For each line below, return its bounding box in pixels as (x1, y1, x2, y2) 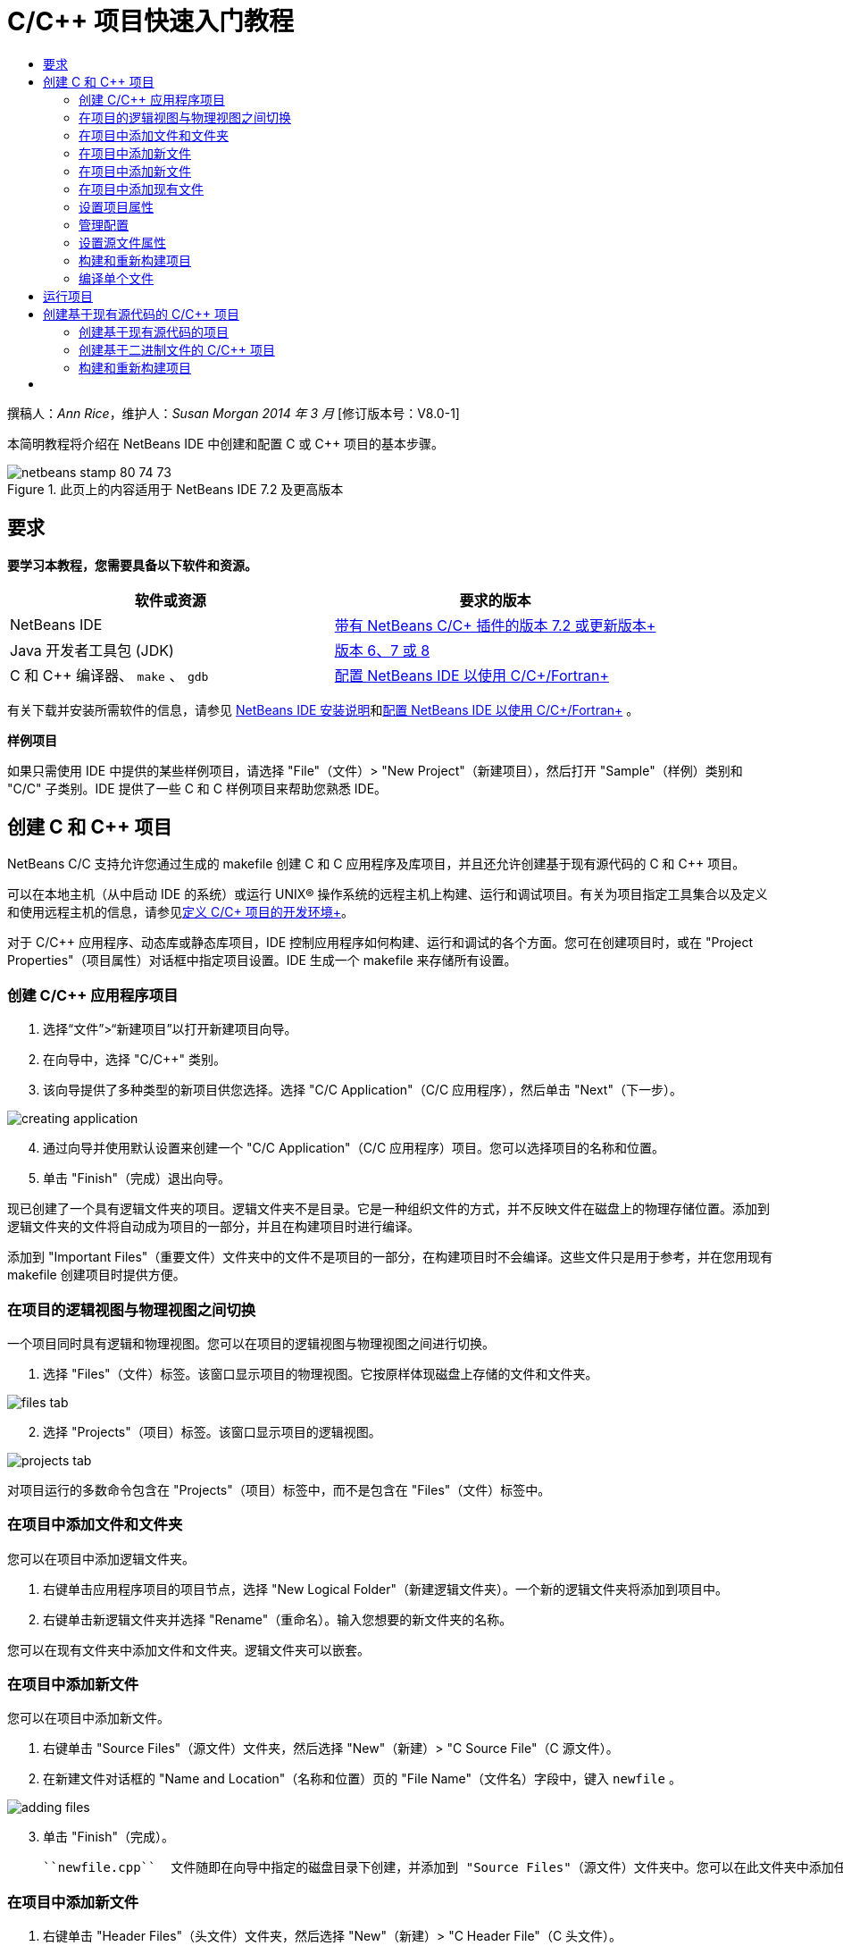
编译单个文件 (79, 270, 154, 286)
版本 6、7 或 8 (334, 641, 430, 659)
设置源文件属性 (79, 234, 166, 250)
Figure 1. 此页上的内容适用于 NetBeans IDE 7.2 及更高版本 (7, 481, 344, 497)
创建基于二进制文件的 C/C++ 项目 (79, 341, 275, 357)
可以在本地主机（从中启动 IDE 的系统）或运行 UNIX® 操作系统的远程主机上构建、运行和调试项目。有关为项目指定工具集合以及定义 (7, 886, 768, 902)
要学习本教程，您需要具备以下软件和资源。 (7, 557, 257, 573)
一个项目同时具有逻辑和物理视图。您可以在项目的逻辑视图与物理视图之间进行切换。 (7, 1335, 495, 1351)
